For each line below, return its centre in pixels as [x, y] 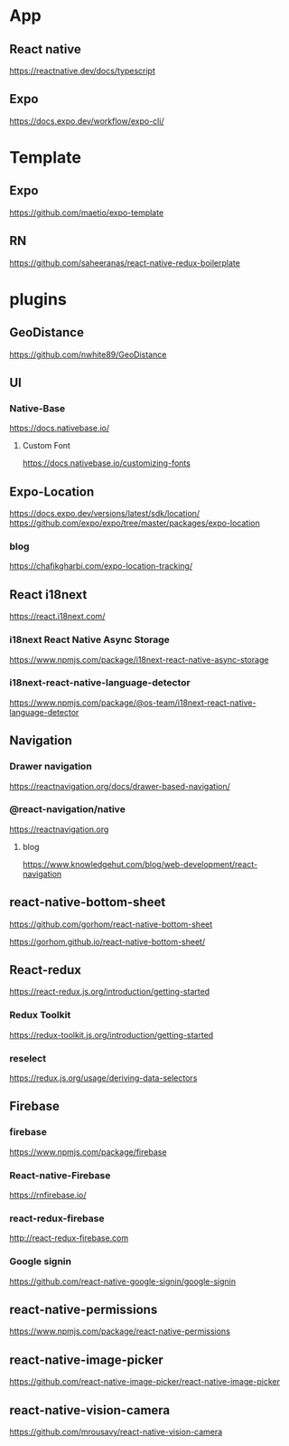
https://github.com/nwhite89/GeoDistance [88, 354]
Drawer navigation [51, 767]
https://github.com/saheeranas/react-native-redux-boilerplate [125, 262]
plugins [38, 299]
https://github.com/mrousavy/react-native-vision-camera [116, 1432]
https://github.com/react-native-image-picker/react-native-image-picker [144, 1382]
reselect [28, 1058]
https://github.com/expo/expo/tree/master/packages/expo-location [135, 523]
